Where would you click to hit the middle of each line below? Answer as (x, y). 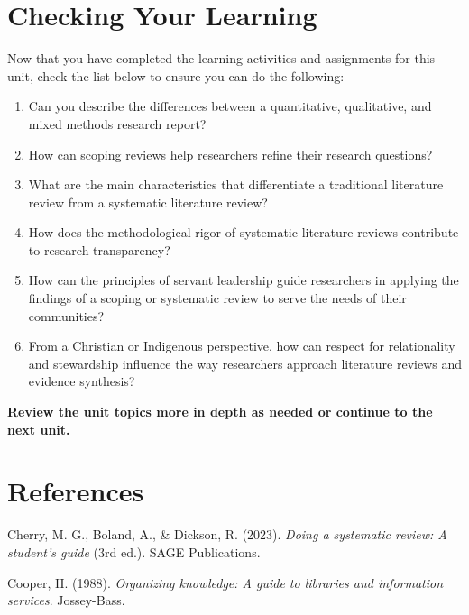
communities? (66, 315)
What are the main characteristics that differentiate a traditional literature (236, 184)
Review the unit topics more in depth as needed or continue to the (220, 412)
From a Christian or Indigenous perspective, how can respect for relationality (242, 346)
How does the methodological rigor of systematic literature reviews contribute (244, 232)
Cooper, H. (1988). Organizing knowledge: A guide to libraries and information (225, 582)
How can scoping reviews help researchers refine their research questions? (230, 154)
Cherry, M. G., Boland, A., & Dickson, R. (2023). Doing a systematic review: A (227, 534)
